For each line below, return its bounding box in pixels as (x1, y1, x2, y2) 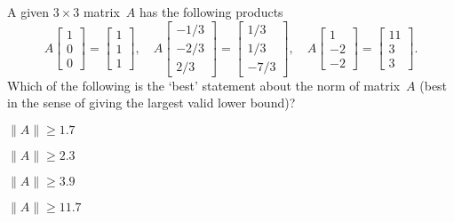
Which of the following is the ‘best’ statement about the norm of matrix (7, 75, 401, 94)
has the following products (139, 3, 283, 20)
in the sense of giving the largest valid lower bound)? (7, 93, 296, 112)
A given (7, 3, 50, 20)
